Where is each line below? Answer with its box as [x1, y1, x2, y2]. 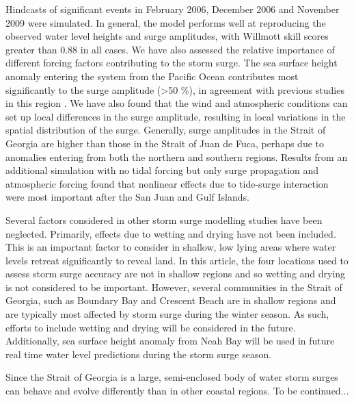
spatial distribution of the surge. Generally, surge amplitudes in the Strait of [5, 123, 326, 137]
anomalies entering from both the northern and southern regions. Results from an [5, 149, 348, 164]
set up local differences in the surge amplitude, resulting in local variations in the [5, 109, 346, 123]
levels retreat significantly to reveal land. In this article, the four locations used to [5, 253, 349, 267]
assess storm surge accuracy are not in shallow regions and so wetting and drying [5, 266, 346, 281]
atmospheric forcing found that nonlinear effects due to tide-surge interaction [5, 176, 329, 190]
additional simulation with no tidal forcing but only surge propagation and [5, 163, 319, 177]
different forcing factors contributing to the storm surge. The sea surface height [5, 55, 338, 70]
